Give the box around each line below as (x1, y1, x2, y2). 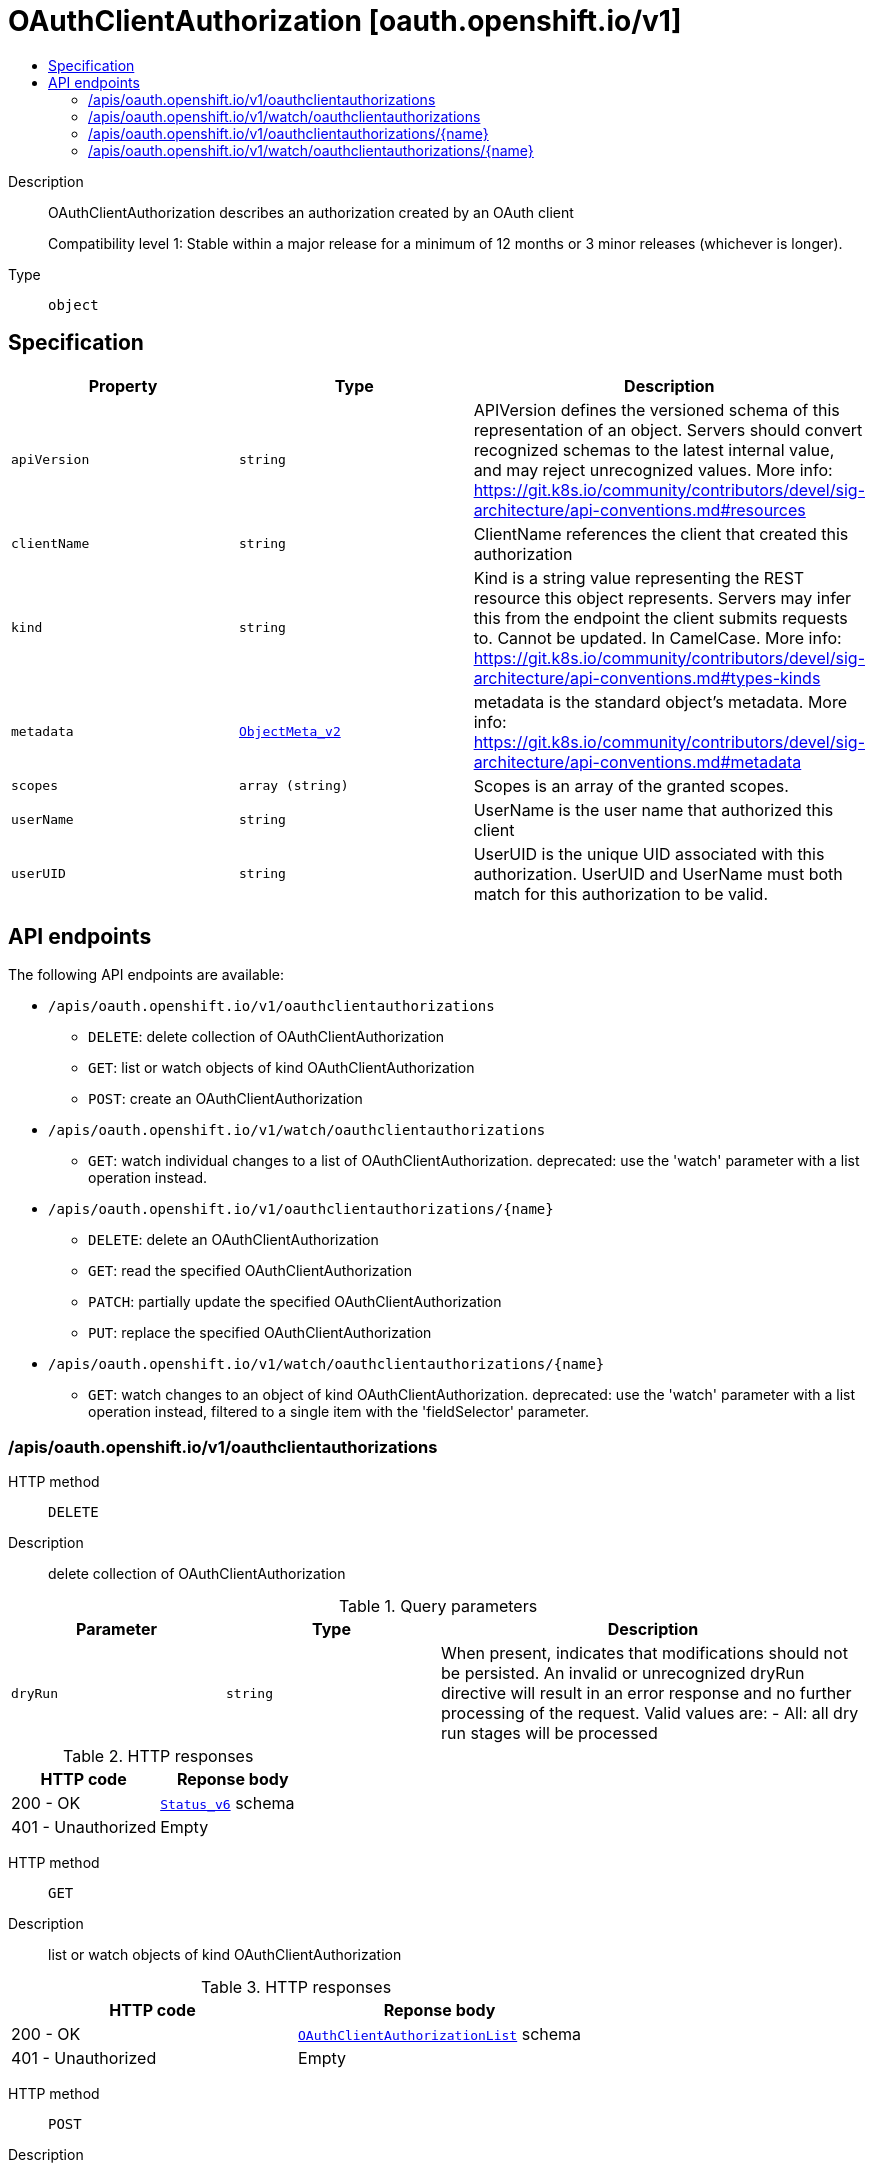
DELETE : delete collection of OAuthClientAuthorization (88, 1028, 445, 1046)
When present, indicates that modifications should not (441, 1643, 848, 1664)
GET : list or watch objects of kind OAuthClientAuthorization (88, 1059, 475, 1077)
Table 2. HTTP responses (62, 1746, 254, 1767)
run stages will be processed (441, 1723, 658, 1744)
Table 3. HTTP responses (200, 1977, 392, 1998)
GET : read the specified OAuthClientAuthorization (88, 1262, 412, 1280)
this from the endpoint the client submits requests (473, 607, 848, 628)
